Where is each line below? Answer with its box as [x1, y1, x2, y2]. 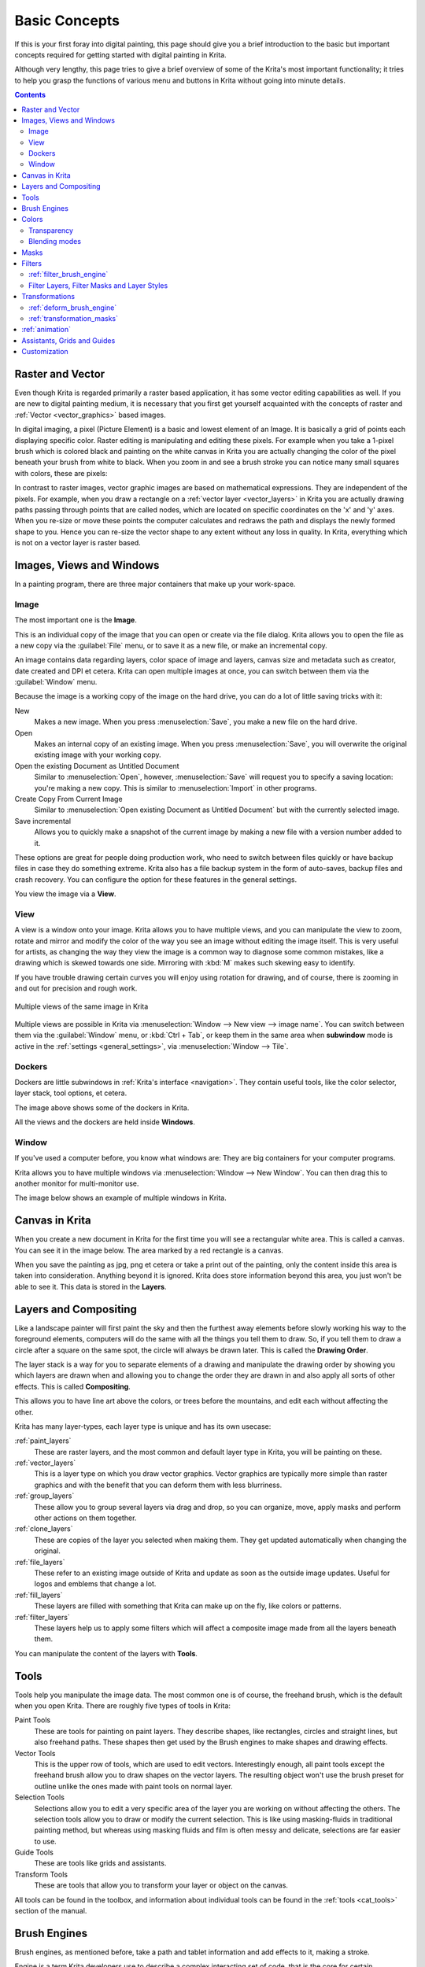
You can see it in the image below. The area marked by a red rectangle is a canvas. [14, 1246, 283, 1255]
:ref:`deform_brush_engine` [28, 303, 117, 312]
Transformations [21, 292, 75, 301]
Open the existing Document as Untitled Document [14, 761, 180, 770]
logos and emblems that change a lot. [34, 1579, 157, 1589]
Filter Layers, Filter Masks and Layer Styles [28, 280, 168, 290]
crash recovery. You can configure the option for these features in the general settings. [14, 874, 297, 884]
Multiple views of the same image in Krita [14, 1002, 149, 1011]
